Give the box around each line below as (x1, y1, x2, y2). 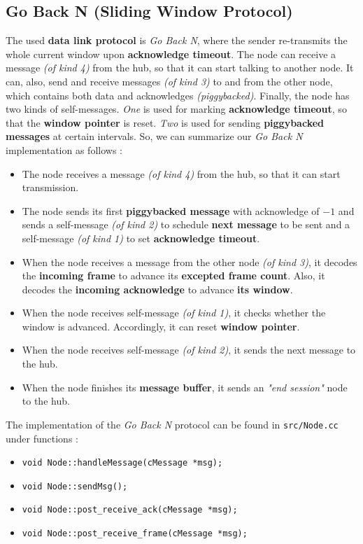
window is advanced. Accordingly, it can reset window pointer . (22, 319, 300, 333)
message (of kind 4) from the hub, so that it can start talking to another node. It (6, 60, 354, 75)
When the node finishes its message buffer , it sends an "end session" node (22, 379, 348, 394)
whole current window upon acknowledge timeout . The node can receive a (6, 46, 336, 61)
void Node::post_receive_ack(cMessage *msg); (22, 505, 238, 515)
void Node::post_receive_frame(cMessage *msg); (22, 529, 248, 539)
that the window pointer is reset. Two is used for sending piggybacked (6, 115, 325, 130)
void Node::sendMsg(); (22, 481, 128, 491)
